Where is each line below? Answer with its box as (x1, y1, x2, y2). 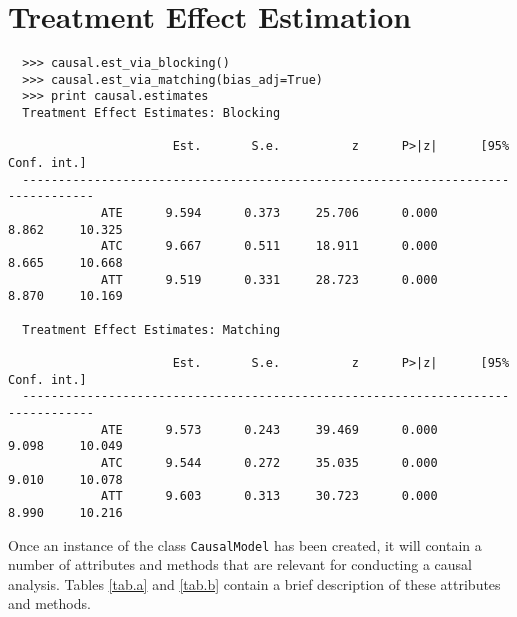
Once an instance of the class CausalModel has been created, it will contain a (8, 534, 482, 555)
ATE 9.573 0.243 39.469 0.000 (101, 422, 438, 437)
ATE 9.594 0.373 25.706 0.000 (101, 206, 438, 221)
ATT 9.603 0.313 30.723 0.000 (101, 489, 438, 504)
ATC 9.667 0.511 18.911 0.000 (101, 239, 438, 254)
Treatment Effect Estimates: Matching (22, 322, 281, 337)
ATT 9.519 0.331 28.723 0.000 (101, 272, 438, 287)
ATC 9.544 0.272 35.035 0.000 (101, 455, 438, 470)
